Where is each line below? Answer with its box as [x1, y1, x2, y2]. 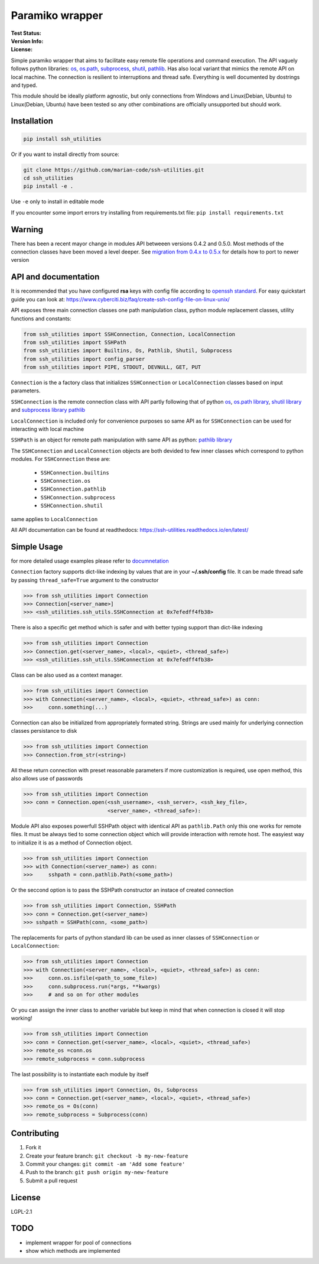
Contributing [11, 1129, 59, 1139]
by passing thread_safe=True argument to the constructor [11, 576, 159, 583]
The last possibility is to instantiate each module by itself [11, 1070, 149, 1078]
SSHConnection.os [40, 477, 91, 484]
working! [11, 1015, 32, 1022]
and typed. [11, 82, 38, 89]
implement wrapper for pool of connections [25, 1239, 132, 1246]
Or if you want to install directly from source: [11, 151, 119, 158]
